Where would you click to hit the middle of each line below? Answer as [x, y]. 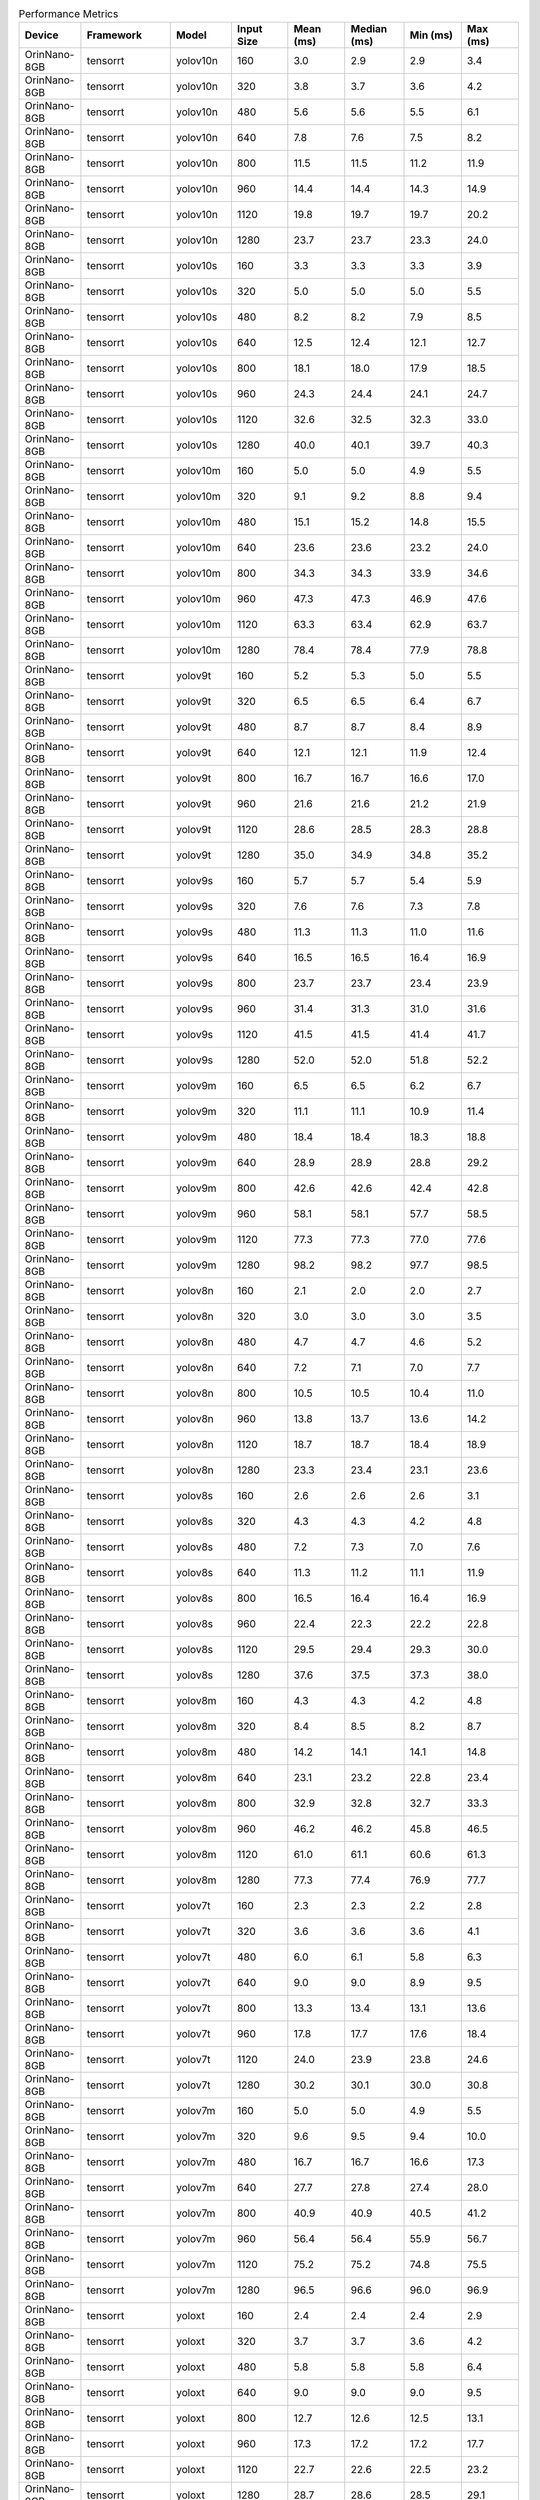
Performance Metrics [68, 14]
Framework [114, 35]
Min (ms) [431, 35]
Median [369, 29]
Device [41, 35]
